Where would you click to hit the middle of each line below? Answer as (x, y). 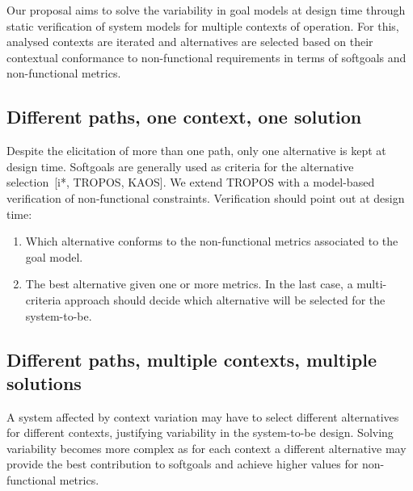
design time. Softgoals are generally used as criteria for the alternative (180, 166)
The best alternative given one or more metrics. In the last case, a (189, 284)
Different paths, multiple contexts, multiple (192, 359)
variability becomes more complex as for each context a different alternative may (206, 448)
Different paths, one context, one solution (184, 117)
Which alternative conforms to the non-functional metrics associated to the (212, 241)
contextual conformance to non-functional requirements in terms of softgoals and (206, 57)
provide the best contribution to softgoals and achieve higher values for (183, 464)
